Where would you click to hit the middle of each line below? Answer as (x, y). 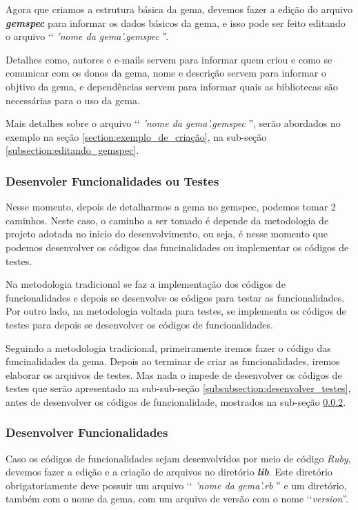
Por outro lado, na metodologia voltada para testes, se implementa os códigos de (176, 311)
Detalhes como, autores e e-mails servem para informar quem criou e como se (169, 59)
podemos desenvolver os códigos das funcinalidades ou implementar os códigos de (177, 247)
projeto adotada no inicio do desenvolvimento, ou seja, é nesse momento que (167, 234)
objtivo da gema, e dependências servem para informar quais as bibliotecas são (172, 86)
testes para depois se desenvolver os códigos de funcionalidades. (139, 324)
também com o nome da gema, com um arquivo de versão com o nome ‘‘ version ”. (177, 499)
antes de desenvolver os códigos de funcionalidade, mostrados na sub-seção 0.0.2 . (176, 401)
